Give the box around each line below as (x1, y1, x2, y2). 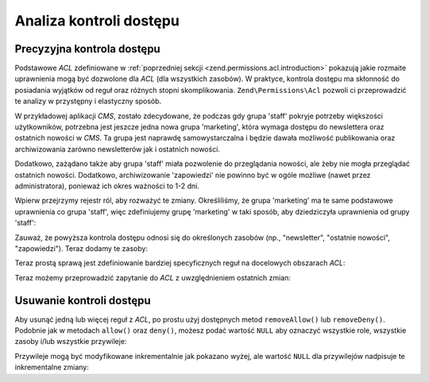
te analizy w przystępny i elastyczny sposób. (14, 96, 162, 106)
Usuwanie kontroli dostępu (14, 294, 151, 307)
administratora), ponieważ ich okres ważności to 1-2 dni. (14, 181, 200, 191)
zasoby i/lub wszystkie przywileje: (14, 337, 127, 346)
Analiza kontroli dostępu (14, 12, 180, 29)
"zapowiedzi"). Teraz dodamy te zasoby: (14, 243, 149, 253)
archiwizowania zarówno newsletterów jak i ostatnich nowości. (14, 144, 220, 154)
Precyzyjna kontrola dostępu (14, 42, 160, 56)
